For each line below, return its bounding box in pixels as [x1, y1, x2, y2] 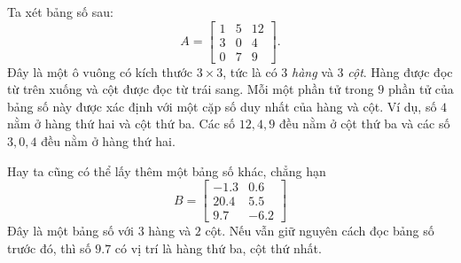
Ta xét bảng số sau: [7, 3, 113, 20]
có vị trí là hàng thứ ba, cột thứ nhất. [114, 238, 322, 257]
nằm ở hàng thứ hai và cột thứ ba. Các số [7, 114, 236, 133]
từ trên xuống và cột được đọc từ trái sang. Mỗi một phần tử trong [7, 80, 374, 98]
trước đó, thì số [7, 238, 91, 257]
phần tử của [387, 80, 454, 98]
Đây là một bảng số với [7, 221, 134, 240]
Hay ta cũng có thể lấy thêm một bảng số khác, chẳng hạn [7, 161, 326, 180]
